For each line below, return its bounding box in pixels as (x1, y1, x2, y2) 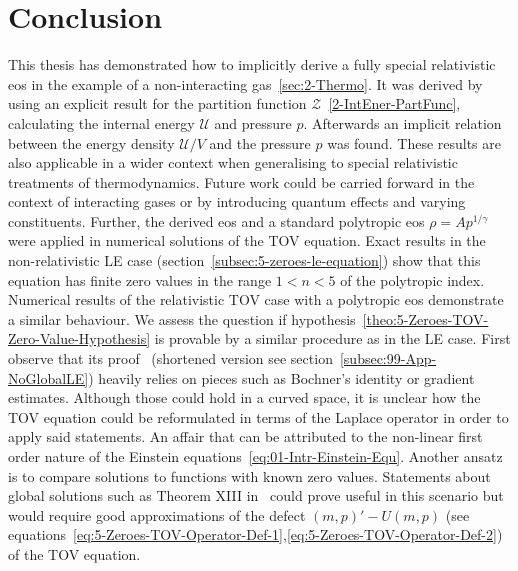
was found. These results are (327, 132, 502, 153)
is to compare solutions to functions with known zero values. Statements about (8, 465, 491, 486)
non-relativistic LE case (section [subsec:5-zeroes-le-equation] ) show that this (8, 250, 481, 271)
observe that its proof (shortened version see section (8, 348, 333, 369)
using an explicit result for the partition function (8, 93, 307, 114)
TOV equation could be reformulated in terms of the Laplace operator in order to (8, 406, 509, 427)
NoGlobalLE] (8, 367, 89, 388)
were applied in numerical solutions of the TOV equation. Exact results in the (8, 230, 486, 251)
